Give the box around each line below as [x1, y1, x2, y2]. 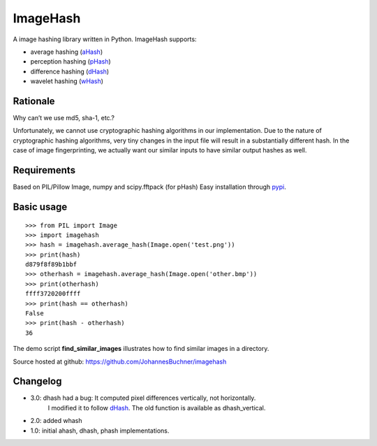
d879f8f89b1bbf [25, 261, 77, 268]
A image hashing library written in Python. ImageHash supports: [13, 35, 197, 43]
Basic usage [13, 201, 68, 213]
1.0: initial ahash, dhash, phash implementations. [30, 426, 170, 435]
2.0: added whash [30, 417, 82, 425]
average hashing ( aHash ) [30, 48, 103, 56]
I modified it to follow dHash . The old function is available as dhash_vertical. [47, 403, 266, 412]
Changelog [13, 375, 62, 387]
